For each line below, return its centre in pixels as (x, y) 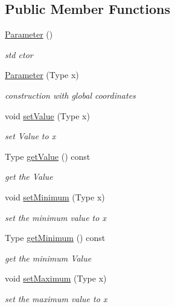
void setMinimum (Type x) (55, 196)
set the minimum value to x (56, 217)
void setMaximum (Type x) (56, 278)
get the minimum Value (48, 258)
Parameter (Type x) (42, 75)
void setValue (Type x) (47, 115)
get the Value (29, 177)
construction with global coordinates (70, 95)
